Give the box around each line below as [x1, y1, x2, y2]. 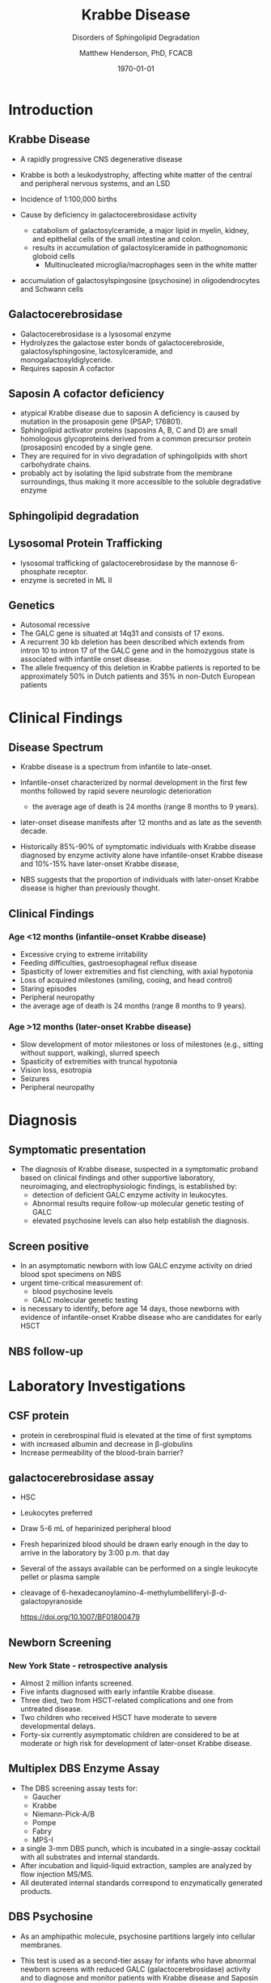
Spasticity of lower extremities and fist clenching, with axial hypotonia [19, 966, 253, 976]
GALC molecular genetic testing [32, 1296, 138, 1305]
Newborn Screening [8, 1635, 112, 1649]
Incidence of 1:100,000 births [19, 194, 117, 204]
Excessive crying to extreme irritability [19, 949, 148, 959]
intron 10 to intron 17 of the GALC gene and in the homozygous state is [19, 645, 255, 656]
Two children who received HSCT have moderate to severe [19, 1713, 217, 1723]
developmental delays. [19, 1721, 95, 1731]
